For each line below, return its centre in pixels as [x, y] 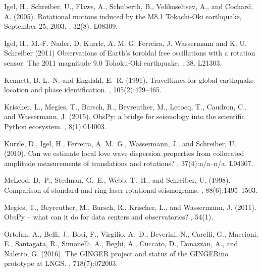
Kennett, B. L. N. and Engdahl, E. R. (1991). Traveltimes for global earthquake [129, 79]
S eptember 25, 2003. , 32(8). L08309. [61, 26]
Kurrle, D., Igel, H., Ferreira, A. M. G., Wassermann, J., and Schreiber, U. [120, 143]
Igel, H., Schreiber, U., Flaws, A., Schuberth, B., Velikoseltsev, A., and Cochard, [129, 6]
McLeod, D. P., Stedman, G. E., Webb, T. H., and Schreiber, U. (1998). [117, 180]
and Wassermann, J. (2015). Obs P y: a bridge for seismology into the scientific [124, 116]
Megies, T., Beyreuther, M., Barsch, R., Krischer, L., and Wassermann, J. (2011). [130, 207]
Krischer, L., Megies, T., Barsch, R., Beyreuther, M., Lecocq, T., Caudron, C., [125, 106]
